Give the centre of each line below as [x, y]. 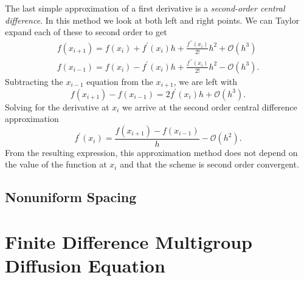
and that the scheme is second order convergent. [209, 164]
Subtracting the [34, 81]
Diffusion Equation [85, 266]
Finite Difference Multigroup [129, 242]
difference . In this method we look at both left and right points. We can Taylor [152, 20]
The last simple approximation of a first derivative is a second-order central [145, 8]
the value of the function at [56, 164]
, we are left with [206, 81]
